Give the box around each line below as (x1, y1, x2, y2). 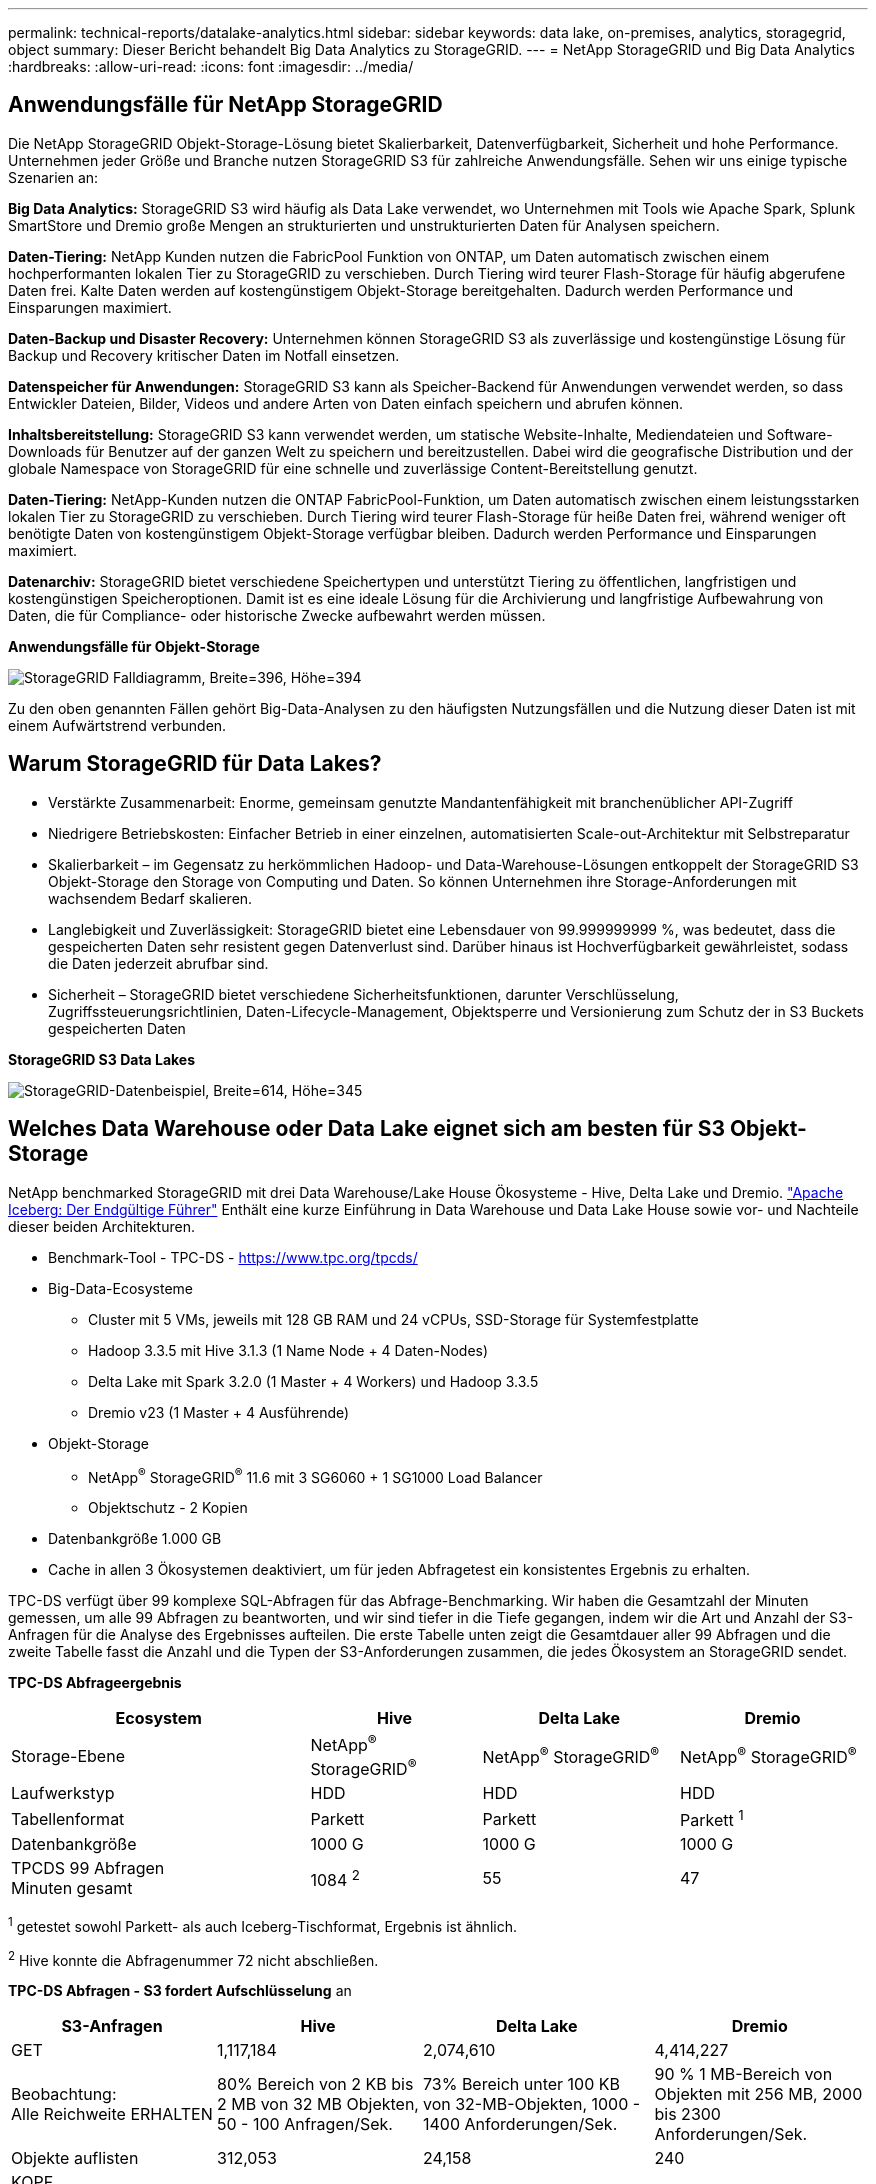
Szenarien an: (8, 168, 99, 186)
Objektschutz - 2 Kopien (88, 1499, 248, 1517)
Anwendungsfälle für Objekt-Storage (8, 637, 260, 655)
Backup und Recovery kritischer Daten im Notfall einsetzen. (8, 346, 400, 364)
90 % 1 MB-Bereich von (654, 2064, 833, 2085)
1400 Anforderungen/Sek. (423, 2114, 618, 2135)
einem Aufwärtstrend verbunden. (8, 716, 227, 734)
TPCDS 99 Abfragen (11, 1858, 165, 1879)
